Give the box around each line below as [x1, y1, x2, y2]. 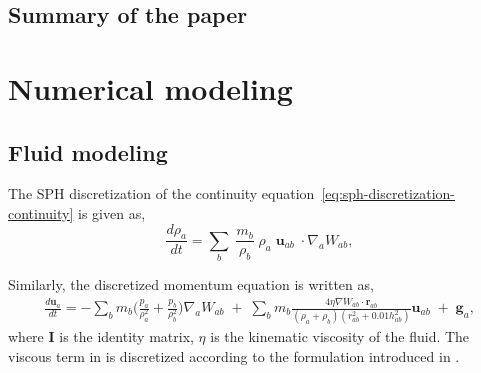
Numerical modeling [8, 67, 293, 108]
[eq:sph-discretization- [321, 183, 455, 204]
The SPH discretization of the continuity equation [8, 183, 315, 204]
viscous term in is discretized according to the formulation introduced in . [8, 345, 460, 366]
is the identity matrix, [59, 326, 194, 347]
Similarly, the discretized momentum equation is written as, [8, 274, 374, 295]
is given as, [78, 202, 146, 223]
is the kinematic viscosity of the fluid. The [210, 326, 470, 347]
